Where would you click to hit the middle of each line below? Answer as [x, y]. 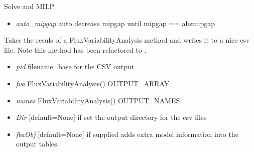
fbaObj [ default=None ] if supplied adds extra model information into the [127, 134]
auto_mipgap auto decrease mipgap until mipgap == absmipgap [115, 23]
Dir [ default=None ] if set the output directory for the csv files [111, 117]
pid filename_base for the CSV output [75, 66]
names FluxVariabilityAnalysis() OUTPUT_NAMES [98, 100]
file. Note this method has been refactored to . [75, 49]
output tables [36, 144]
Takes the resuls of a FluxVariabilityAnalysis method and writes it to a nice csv [127, 40]
